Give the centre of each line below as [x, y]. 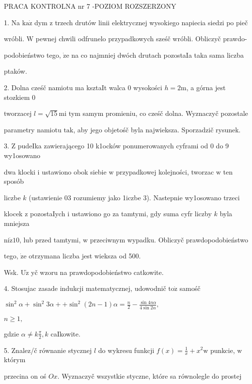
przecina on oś [25, 376]
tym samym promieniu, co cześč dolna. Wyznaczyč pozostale [158, 113]
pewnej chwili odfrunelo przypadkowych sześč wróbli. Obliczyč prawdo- [141, 39]
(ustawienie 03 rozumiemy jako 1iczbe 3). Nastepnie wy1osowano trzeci [134, 197]
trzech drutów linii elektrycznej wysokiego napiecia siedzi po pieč [151, 22]
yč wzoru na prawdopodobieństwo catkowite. [97, 272]
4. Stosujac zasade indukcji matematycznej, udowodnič [85, 288]
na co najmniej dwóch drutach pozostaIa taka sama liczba [157, 55]
